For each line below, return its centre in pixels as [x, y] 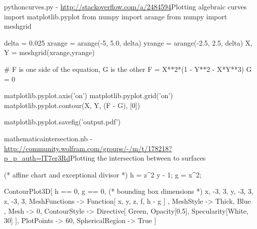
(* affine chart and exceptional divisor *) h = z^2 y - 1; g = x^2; [103, 174]
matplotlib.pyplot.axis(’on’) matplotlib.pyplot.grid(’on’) [89, 95]
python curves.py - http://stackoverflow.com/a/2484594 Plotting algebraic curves [126, 6]
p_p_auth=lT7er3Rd [37, 158]
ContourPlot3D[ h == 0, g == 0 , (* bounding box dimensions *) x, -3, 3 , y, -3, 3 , [129, 191]
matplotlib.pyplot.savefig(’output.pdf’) [63, 122]
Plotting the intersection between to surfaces [138, 158]
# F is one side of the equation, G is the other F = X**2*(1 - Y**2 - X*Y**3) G [128, 69]
